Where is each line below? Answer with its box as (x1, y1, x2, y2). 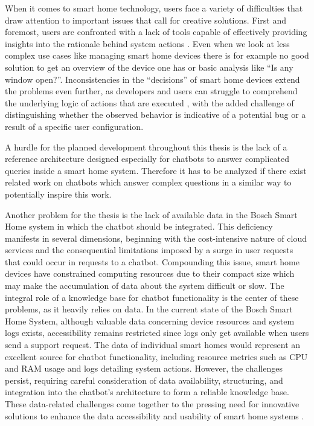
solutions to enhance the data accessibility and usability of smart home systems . (5, 409, 304, 422)
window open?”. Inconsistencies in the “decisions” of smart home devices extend (5, 73, 300, 85)
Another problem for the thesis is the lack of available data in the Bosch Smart (5, 208, 298, 221)
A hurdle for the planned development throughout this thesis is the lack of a (5, 140, 287, 153)
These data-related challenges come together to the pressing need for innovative (5, 398, 300, 410)
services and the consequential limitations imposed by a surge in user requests (5, 244, 293, 256)
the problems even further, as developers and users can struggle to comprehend (5, 85, 298, 97)
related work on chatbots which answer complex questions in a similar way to (5, 176, 292, 189)
